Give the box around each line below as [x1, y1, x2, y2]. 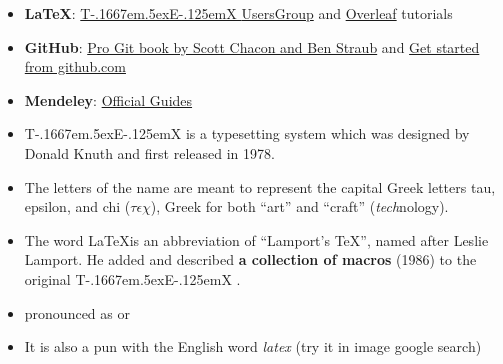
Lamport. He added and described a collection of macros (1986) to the [24, 249, 477, 270]
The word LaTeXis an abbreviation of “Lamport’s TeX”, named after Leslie [24, 229, 489, 250]
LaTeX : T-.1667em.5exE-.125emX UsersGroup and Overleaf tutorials [24, 3, 453, 23]
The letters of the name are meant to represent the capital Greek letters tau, [24, 176, 496, 197]
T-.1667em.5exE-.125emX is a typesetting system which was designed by [24, 123, 470, 144]
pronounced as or [24, 302, 130, 323]
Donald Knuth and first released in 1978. [24, 142, 275, 163]
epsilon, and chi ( [24, 196, 131, 217]
